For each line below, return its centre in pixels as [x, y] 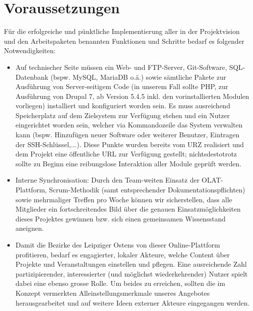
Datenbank [32, 77]
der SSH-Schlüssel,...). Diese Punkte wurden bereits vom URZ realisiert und [130, 144]
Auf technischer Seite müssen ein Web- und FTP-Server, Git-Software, [121, 67]
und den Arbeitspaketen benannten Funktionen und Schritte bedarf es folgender [124, 41]
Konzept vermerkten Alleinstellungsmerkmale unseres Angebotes [113, 293]
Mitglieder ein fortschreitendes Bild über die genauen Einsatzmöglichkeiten [128, 209]
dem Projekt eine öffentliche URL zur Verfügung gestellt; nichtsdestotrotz [126, 154]
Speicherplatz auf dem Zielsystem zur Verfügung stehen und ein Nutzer [123, 115]
